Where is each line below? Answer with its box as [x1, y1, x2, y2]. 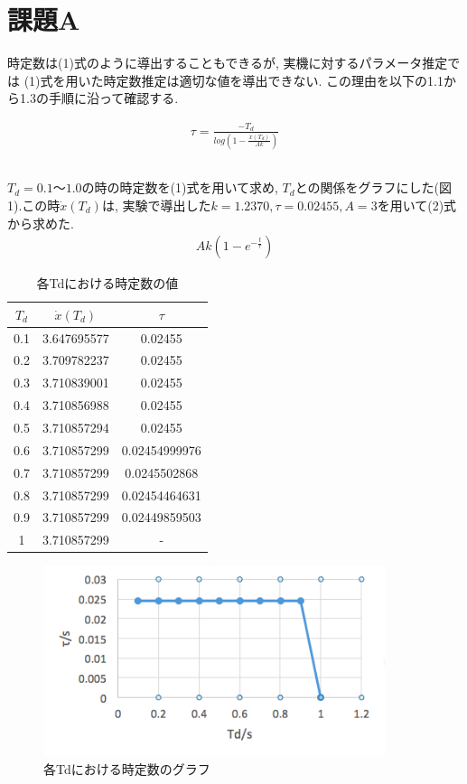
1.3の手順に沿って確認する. [19, 89, 179, 107]
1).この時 [7, 195, 61, 214]
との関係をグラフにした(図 [294, 178, 452, 197]
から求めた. [7, 213, 74, 232]
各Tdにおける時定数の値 [36, 274, 179, 293]
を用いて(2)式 [377, 195, 457, 214]
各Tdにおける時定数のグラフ [43, 759, 210, 778]
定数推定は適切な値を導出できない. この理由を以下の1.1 [116, 70, 444, 89]
